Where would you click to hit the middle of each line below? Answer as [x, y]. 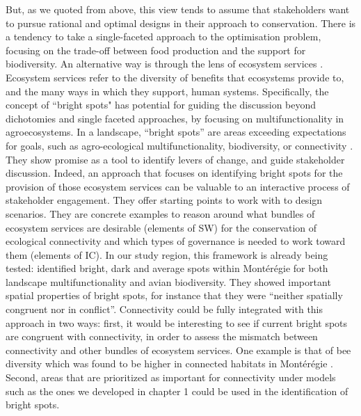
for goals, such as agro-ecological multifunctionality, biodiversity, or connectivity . [179, 145]
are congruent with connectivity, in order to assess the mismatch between [162, 336]
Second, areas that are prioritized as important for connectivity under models [171, 377]
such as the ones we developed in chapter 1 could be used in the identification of [177, 391]
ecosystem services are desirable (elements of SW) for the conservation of [161, 227]
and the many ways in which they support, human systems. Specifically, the [167, 91]
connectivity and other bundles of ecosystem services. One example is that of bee [178, 350]
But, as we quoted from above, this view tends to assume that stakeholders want [178, 9]
